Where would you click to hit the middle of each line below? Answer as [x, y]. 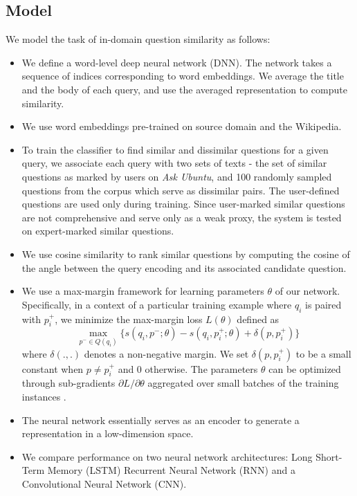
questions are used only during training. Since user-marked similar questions [183, 204]
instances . [44, 396]
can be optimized [305, 368]
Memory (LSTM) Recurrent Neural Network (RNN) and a [171, 470]
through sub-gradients [68, 383]
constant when [53, 368]
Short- [329, 456]
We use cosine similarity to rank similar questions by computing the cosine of [186, 254]
